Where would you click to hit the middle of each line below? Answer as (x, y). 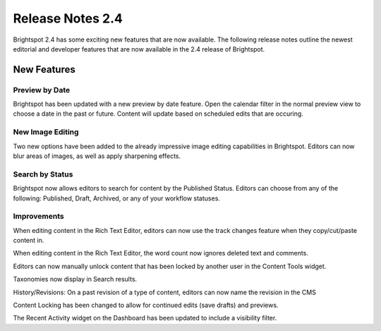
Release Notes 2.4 (68, 18)
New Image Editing (46, 132)
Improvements (38, 217)
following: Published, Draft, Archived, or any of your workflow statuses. (116, 198)
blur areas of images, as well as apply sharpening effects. (97, 156)
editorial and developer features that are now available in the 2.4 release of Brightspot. (139, 49)
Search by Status (43, 174)
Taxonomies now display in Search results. (75, 279)
